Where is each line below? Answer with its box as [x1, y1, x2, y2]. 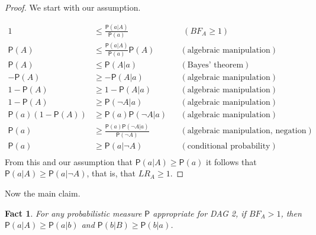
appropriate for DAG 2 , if [153, 207, 246, 219]
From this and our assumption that [5, 155, 133, 168]
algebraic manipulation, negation [187, 127, 307, 136]
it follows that [206, 155, 257, 168]
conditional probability [187, 141, 270, 150]
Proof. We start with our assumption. [5, 1, 141, 13]
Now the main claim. [5, 186, 80, 199]
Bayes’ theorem [187, 60, 244, 69]
